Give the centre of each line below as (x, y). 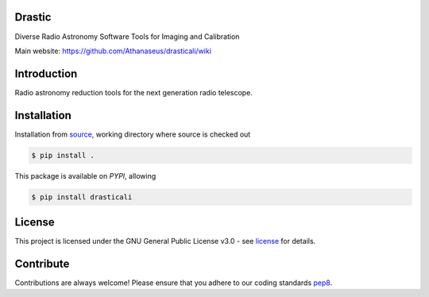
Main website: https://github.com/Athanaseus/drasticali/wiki (113, 51)
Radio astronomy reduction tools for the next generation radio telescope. (134, 92)
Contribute (42, 263)
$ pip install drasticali (82, 197)
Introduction (46, 73)
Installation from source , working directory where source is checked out (133, 134)
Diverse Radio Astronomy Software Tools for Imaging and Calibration (127, 37)
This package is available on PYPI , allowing (85, 175)
